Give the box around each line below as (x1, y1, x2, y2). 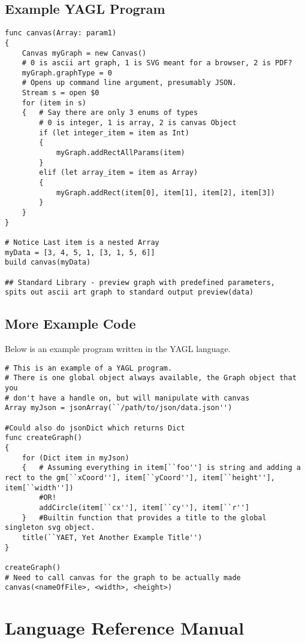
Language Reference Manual (5, 615, 244, 639)
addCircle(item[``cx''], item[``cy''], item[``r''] (39, 503, 250, 512)
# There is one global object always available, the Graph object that (5, 374, 297, 383)
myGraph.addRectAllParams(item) (56, 148, 185, 157)
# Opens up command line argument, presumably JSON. (22, 78, 237, 87)
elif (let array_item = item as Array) (39, 168, 198, 177)
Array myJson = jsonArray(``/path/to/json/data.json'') (5, 404, 232, 413)
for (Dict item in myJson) (22, 453, 129, 462)
